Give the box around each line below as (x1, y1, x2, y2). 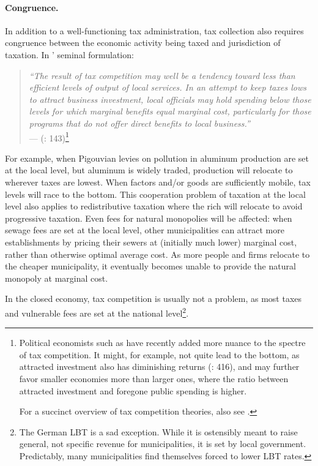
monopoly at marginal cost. (5, 271, 108, 284)
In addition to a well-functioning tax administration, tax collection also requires (5, 24, 304, 37)
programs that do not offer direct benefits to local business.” (29, 116, 250, 129)
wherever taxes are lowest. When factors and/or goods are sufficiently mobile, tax (5, 175, 311, 188)
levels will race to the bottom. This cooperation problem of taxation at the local (5, 187, 306, 200)
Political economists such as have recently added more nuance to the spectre (19, 336, 306, 349)
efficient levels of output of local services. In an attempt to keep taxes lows (29, 81, 306, 94)
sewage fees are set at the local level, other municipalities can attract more (5, 224, 284, 236)
